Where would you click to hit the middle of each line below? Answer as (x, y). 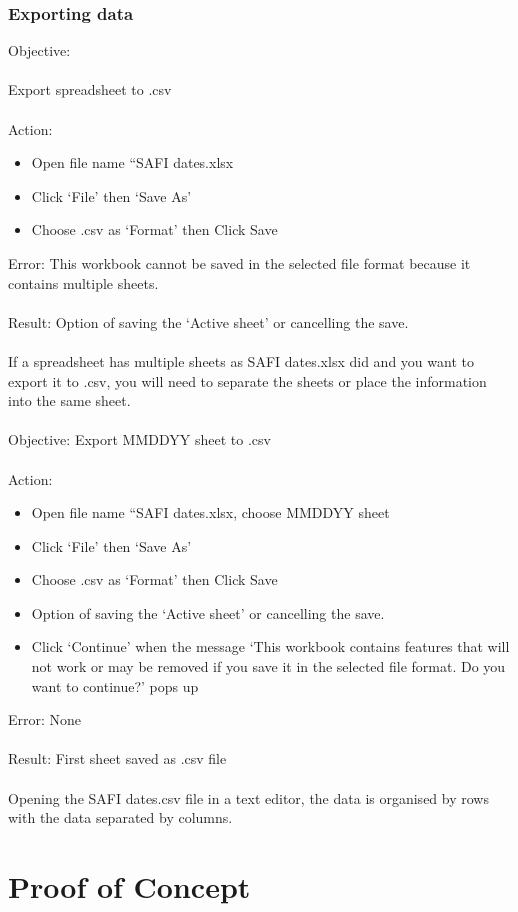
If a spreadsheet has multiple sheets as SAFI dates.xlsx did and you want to (241, 360)
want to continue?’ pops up (115, 685)
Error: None (45, 719)
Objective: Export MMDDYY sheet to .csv (139, 439)
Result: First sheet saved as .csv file (117, 758)
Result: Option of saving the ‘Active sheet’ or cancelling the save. (208, 321)
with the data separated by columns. (120, 817)
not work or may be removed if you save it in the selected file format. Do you (268, 666)
